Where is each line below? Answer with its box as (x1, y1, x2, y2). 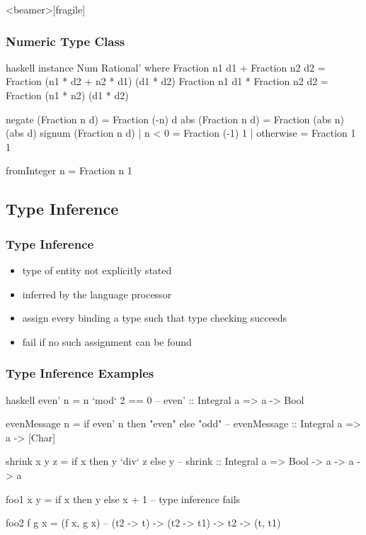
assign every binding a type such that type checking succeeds (22, 310, 287, 325)
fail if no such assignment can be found (22, 334, 192, 349)
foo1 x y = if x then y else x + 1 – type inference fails (6, 491, 241, 506)
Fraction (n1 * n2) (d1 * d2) (6, 88, 129, 102)
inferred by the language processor (22, 286, 172, 301)
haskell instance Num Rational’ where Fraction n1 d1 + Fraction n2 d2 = (6, 60, 326, 74)
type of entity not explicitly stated (22, 262, 172, 277)
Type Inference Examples (6, 364, 154, 382)
